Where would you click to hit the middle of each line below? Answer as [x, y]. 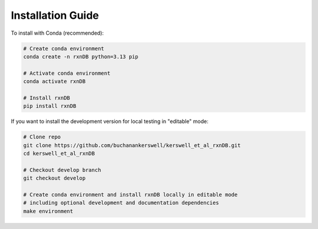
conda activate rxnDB [54, 82]
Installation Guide [55, 15]
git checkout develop [54, 178]
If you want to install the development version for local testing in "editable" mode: [110, 121]
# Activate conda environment [67, 73]
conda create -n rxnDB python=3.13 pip [81, 57]
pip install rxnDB [50, 106]
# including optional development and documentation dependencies [121, 203]
